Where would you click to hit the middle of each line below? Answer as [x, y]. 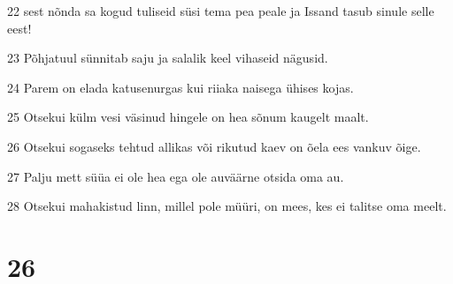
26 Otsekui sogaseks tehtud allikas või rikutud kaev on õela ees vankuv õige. [214, 146]
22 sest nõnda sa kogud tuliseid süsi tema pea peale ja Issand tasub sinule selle [221, 11]
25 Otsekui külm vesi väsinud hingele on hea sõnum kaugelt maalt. [188, 117]
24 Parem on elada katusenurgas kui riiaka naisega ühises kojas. [180, 87]
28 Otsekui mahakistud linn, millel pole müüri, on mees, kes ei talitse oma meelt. [227, 206]
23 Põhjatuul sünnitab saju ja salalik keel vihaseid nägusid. [168, 58]
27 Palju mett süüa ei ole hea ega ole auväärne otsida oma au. [176, 176]
